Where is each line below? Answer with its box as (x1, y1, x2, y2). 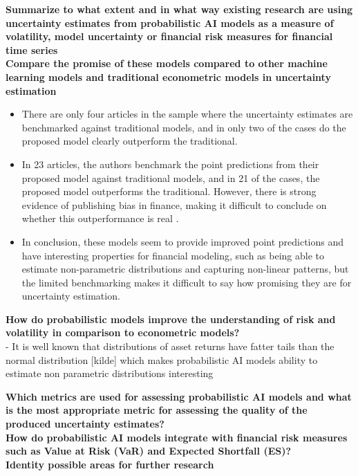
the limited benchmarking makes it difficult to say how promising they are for (21, 275, 352, 289)
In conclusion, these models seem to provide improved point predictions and (21, 234, 344, 248)
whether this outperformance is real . (21, 211, 179, 226)
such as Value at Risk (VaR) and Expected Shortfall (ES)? (6, 443, 292, 458)
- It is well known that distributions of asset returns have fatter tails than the (6, 339, 335, 354)
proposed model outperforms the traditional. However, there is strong (21, 184, 317, 199)
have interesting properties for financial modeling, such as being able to (21, 248, 325, 262)
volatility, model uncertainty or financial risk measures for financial (6, 29, 333, 44)
